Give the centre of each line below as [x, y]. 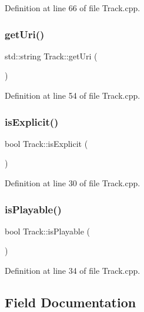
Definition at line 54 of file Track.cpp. [73, 95]
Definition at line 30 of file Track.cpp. [73, 183]
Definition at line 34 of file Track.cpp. [73, 270]
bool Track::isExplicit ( [46, 143]
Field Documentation [71, 302]
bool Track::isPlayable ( [47, 231]
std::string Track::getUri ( [51, 56]
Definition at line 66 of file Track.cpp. [73, 8]
